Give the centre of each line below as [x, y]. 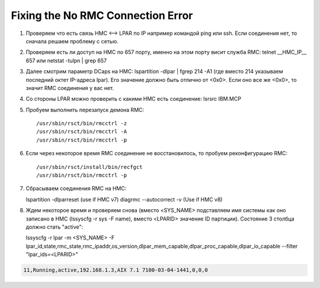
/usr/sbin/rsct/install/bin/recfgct [89, 167]
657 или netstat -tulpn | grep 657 [66, 60]
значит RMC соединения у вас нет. [70, 88]
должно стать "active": [55, 227]
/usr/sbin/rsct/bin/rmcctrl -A [82, 132]
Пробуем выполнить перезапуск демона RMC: [85, 110]
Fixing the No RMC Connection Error [102, 15]
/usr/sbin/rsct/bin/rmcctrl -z [82, 124]
